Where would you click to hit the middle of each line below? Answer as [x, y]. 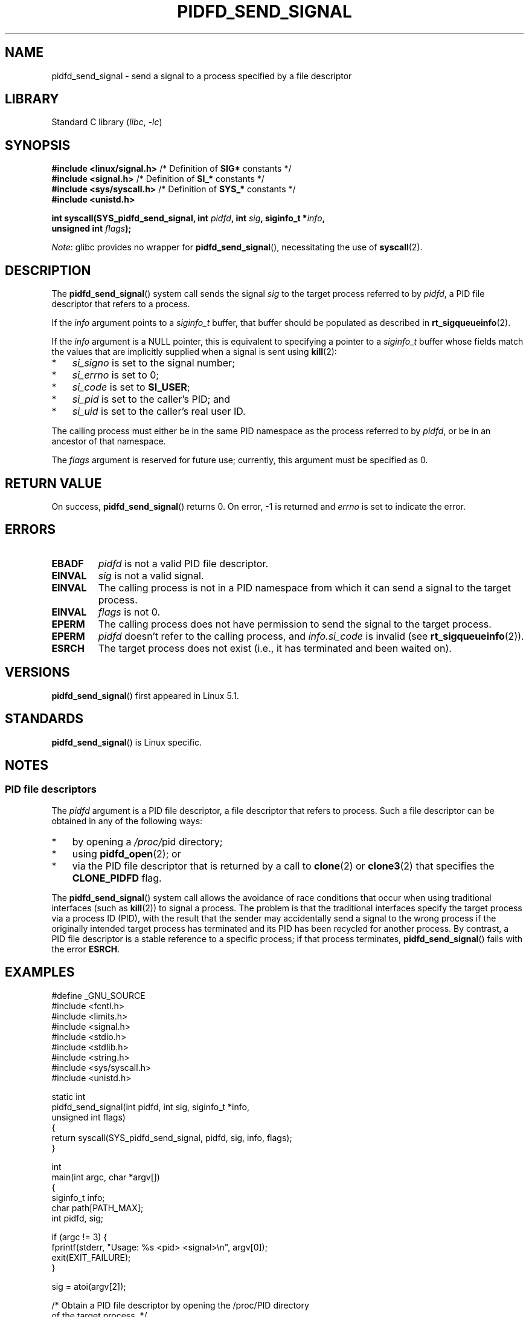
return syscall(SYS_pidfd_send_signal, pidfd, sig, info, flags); [172, 1137]
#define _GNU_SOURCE [98, 995]
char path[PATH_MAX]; [98, 1208]
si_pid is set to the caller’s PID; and [151, 399]
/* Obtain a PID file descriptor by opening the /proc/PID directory [180, 1305]
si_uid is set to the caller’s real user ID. [159, 411]
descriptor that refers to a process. [121, 304]
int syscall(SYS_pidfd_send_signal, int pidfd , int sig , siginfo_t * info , [188, 218]
